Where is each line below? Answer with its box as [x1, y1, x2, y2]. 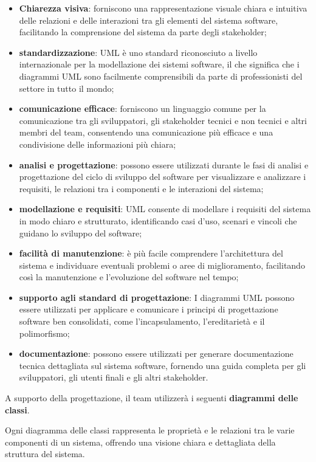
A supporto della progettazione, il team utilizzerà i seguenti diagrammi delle [5, 391, 298, 404]
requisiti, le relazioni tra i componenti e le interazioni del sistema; [19, 182, 264, 195]
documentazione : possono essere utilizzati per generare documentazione [19, 347, 294, 360]
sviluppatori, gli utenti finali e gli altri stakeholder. [19, 371, 208, 384]
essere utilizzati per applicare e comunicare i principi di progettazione [19, 303, 278, 315]
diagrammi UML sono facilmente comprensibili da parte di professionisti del [19, 69, 303, 82]
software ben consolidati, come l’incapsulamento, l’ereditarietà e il [19, 315, 265, 328]
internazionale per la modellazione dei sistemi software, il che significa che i [19, 58, 300, 71]
